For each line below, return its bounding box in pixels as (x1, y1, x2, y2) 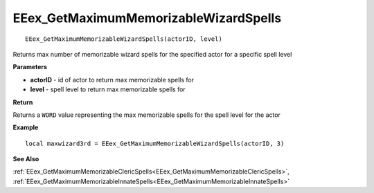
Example (12, 123, 39, 131)
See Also (12, 155, 39, 163)
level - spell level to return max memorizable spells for (30, 85, 186, 93)
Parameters (12, 63, 48, 71)
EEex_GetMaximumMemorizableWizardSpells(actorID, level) (25, 35, 223, 43)
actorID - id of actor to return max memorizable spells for (30, 75, 194, 84)
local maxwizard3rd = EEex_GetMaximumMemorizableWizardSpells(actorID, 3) (25, 139, 285, 147)
